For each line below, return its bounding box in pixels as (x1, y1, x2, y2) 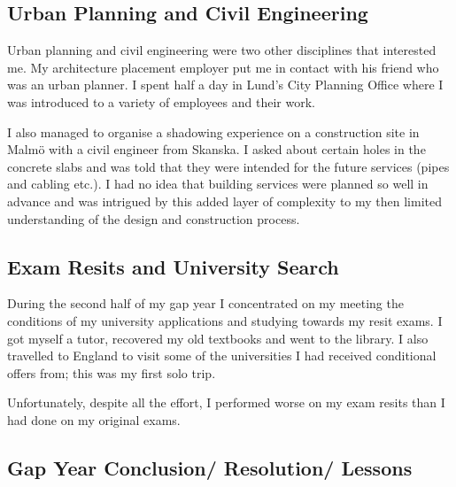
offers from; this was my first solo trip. (7, 363, 216, 382)
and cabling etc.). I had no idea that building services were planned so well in (7, 174, 429, 193)
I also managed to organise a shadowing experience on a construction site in (7, 122, 420, 141)
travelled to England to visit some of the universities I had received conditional (7, 346, 437, 365)
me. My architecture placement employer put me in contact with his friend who (7, 58, 439, 76)
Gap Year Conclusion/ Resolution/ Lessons (7, 453, 413, 481)
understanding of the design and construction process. (7, 209, 300, 228)
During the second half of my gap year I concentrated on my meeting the (7, 294, 404, 313)
